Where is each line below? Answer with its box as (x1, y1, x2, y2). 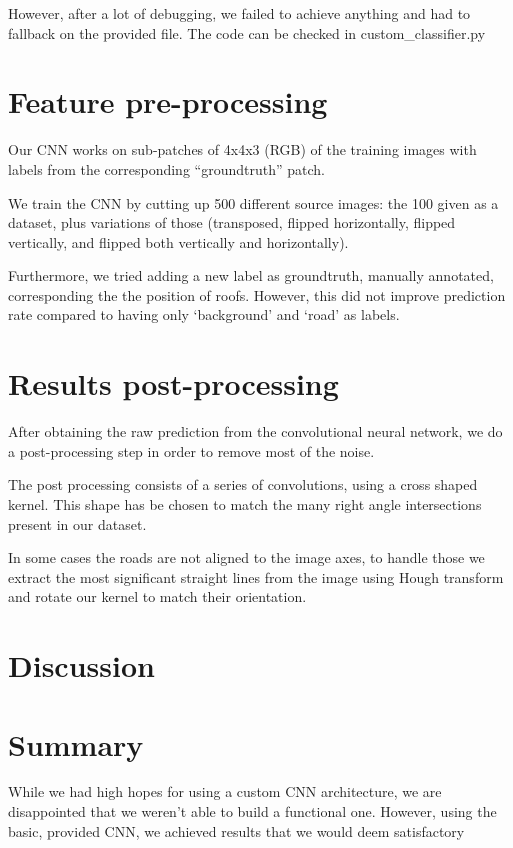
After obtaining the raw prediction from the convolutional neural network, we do (8, 421, 503, 442)
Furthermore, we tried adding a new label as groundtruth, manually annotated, (8, 265, 494, 286)
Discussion (8, 645, 155, 686)
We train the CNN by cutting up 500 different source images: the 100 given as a (8, 192, 499, 213)
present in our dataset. (8, 513, 147, 534)
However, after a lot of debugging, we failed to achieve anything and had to (8, 3, 471, 23)
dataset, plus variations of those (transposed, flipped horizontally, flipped (8, 212, 456, 233)
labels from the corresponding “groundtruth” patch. (8, 158, 325, 179)
